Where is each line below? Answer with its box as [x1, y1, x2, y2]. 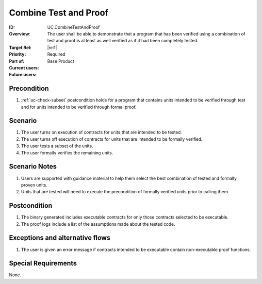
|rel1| [47, 44, 57, 50]
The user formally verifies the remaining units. [21, 150, 114, 155]
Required [47, 51, 65, 57]
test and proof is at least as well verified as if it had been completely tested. [47, 38, 198, 44]
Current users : [9, 65, 39, 70]
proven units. [21, 182, 48, 188]
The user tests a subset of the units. [21, 143, 93, 149]
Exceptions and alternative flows [9, 234, 111, 242]
